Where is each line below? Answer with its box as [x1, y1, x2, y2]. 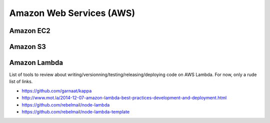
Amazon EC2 [9, 26, 51, 35]
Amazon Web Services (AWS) [9, 7, 135, 18]
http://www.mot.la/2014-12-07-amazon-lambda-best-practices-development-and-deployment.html [21, 95, 227, 101]
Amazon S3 [9, 42, 46, 51]
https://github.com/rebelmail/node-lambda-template [21, 109, 130, 115]
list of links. [9, 78, 33, 84]
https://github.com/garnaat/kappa [21, 87, 92, 93]
